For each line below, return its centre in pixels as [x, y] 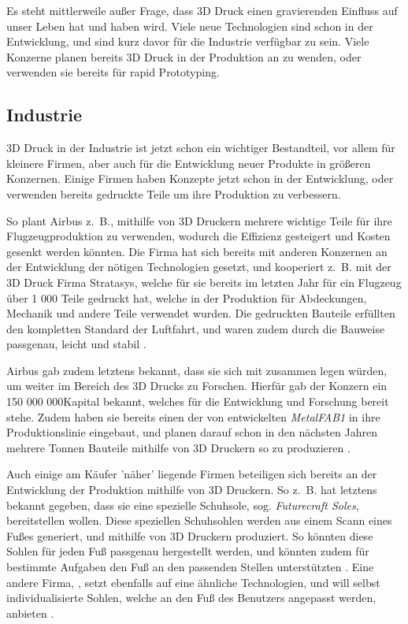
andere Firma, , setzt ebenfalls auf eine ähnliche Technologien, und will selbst [193, 582]
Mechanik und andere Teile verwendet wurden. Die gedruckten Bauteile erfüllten [201, 313]
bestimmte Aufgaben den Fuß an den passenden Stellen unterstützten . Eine [190, 567]
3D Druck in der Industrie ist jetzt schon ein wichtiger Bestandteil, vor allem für [201, 148]
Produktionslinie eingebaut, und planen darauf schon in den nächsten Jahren [192, 432]
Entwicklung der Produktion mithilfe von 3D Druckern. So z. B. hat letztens [192, 490]
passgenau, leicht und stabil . [76, 344]
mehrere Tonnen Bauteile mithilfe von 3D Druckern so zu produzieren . [178, 447]
